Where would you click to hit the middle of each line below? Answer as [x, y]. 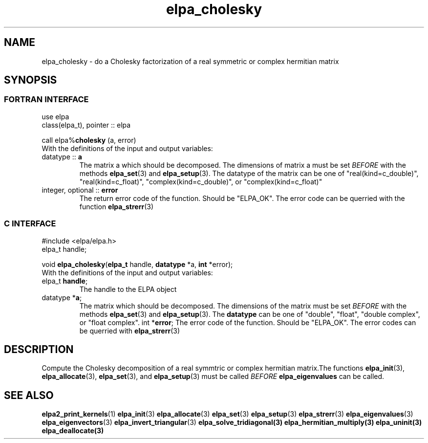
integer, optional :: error [80, 190]
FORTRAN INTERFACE [46, 100]
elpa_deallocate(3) [73, 431]
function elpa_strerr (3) [117, 206]
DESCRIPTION [39, 349]
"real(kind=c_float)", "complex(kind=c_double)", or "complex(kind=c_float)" [201, 181]
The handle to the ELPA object [128, 289]
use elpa [55, 116]
